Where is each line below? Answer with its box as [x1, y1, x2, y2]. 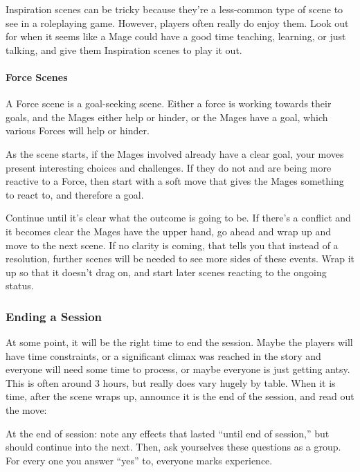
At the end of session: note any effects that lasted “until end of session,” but [6, 426, 330, 440]
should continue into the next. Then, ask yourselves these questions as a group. [6, 439, 341, 454]
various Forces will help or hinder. [6, 123, 150, 138]
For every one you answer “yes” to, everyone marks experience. [6, 453, 273, 467]
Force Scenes [6, 69, 68, 84]
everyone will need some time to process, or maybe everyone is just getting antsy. [6, 362, 350, 376]
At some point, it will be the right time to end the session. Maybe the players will [6, 335, 353, 350]
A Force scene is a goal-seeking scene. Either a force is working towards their [6, 96, 332, 111]
